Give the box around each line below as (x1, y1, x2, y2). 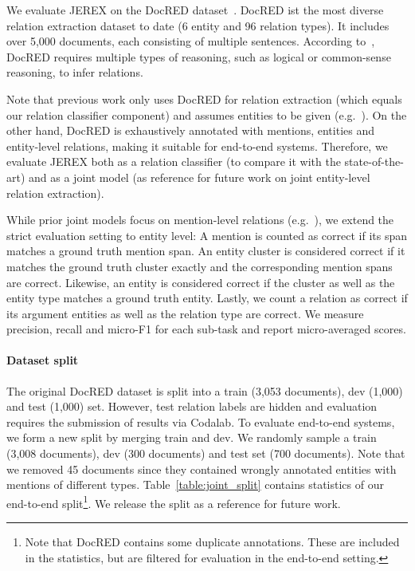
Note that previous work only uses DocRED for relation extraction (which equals (6, 90, 402, 107)
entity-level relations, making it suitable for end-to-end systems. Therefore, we (6, 137, 388, 154)
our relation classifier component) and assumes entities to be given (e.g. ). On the (6, 106, 407, 123)
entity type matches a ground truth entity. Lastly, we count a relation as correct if (6, 289, 408, 306)
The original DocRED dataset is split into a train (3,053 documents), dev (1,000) (6, 382, 403, 399)
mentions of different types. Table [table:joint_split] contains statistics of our (6, 476, 384, 493)
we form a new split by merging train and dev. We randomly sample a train (6, 429, 377, 446)
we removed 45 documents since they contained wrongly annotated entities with (6, 460, 397, 477)
